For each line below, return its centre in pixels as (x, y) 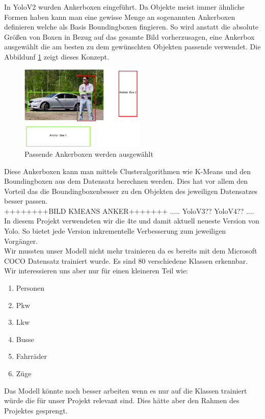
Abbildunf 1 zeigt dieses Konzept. (57, 56)
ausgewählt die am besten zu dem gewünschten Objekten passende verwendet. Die (132, 47)
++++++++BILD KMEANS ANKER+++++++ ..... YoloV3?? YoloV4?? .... (129, 211)
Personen (30, 288)
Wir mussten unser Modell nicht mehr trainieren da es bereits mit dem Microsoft (131, 251)
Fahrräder (32, 356)
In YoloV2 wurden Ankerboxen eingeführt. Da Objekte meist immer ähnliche (124, 7)
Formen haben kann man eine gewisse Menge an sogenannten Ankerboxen (120, 17)
